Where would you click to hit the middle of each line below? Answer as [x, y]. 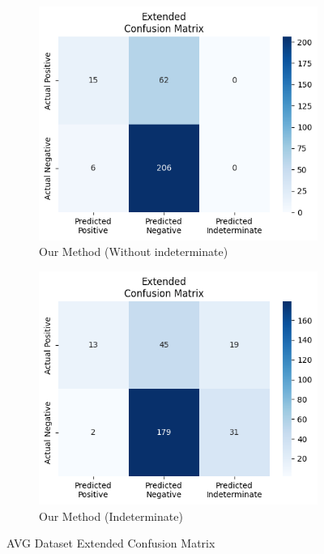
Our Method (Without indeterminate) [134, 251]
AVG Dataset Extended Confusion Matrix [111, 543]
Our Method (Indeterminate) [111, 516]
